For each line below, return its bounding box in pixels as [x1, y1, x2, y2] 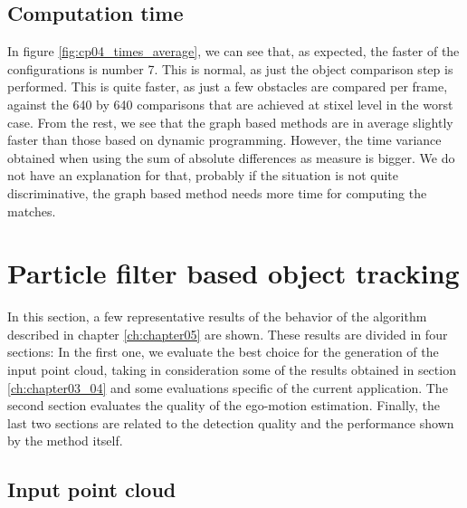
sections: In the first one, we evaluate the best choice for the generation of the [7, 342, 439, 361]
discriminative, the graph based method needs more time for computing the [7, 183, 427, 202]
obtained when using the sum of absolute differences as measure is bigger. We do [7, 148, 455, 167]
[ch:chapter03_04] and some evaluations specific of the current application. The [7, 378, 448, 397]
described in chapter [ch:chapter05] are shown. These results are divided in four [7, 324, 448, 343]
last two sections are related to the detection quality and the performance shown [7, 413, 454, 432]
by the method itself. [7, 431, 123, 450]
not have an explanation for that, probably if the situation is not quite [7, 166, 398, 185]
